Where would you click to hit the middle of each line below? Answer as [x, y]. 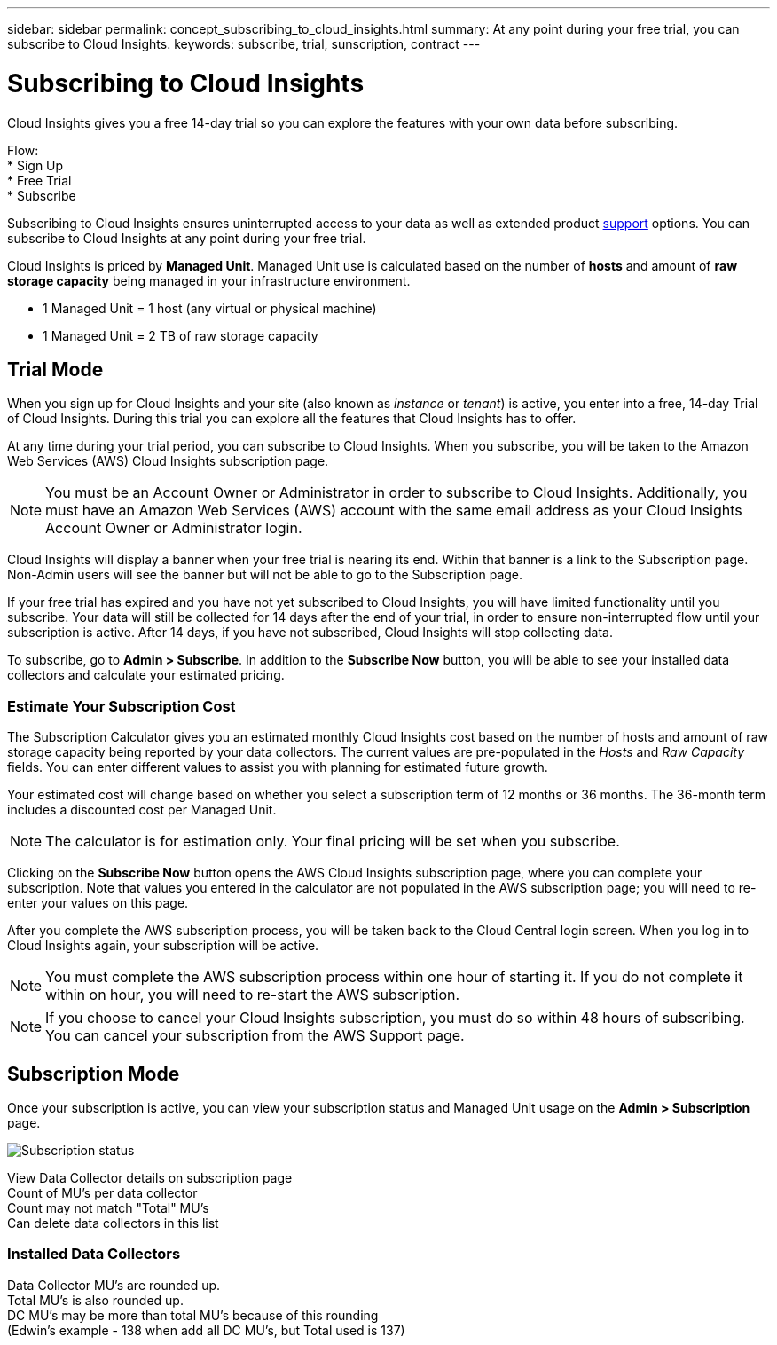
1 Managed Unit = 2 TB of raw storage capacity [181, 335]
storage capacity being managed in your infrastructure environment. [209, 280]
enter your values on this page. [98, 903]
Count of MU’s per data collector [102, 1192]
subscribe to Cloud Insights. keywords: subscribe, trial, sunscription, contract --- [244, 44]
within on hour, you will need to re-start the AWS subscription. [253, 995]
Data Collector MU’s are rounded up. [114, 1285]
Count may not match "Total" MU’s [108, 1207]
